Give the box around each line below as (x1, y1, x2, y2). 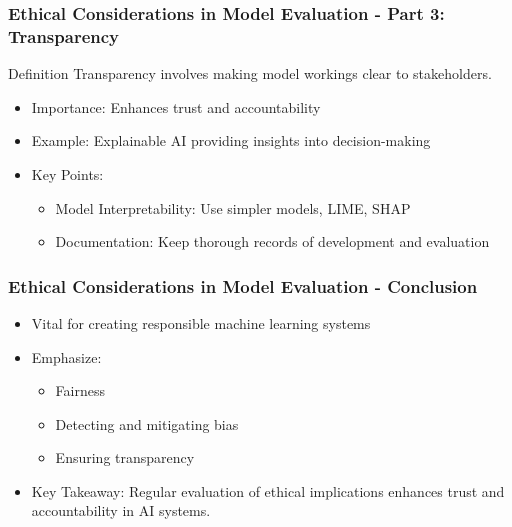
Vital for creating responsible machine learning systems (31, 312, 371, 333)
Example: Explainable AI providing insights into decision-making (31, 130, 431, 151)
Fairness (55, 380, 105, 401)
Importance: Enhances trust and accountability (31, 96, 321, 117)
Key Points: (31, 163, 104, 184)
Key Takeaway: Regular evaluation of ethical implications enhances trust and (31, 480, 505, 501)
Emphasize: (31, 346, 102, 367)
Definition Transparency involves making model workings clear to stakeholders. (8, 63, 492, 84)
